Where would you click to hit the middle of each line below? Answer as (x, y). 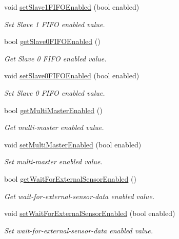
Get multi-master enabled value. (54, 127)
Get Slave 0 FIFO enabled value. (55, 58)
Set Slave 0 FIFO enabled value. (55, 92)
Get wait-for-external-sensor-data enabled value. (79, 196)
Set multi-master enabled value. (53, 161)
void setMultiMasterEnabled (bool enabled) (73, 144)
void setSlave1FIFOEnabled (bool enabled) (72, 7)
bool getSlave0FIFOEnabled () (52, 41)
